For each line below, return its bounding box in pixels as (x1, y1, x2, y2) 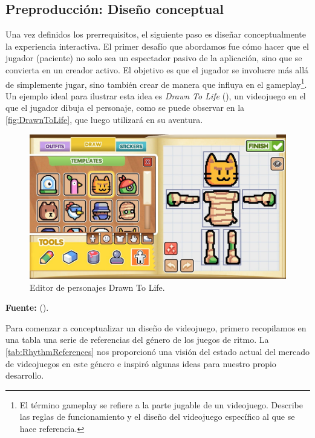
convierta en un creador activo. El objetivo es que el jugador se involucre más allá (5, 63, 309, 76)
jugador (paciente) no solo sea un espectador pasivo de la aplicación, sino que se (5, 51, 302, 64)
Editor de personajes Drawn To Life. (30, 280, 165, 293)
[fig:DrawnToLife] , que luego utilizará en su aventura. (5, 113, 203, 126)
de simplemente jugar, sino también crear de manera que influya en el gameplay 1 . (5, 76, 307, 90)
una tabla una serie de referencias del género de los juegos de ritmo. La (5, 333, 269, 346)
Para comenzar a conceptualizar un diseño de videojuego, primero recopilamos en (5, 321, 307, 334)
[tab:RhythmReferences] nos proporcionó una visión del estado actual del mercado (5, 345, 310, 358)
